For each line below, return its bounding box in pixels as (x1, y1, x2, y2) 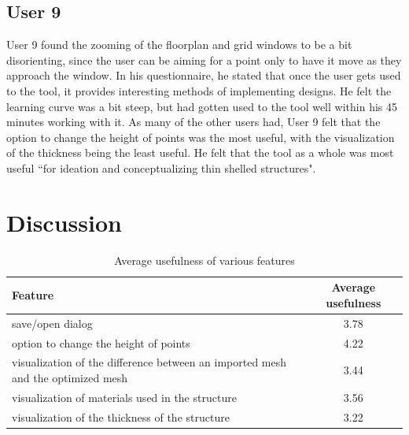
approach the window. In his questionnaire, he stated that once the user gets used (6, 67, 401, 84)
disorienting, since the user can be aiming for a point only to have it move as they (6, 51, 402, 68)
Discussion (6, 206, 122, 238)
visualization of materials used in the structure (12, 389, 237, 405)
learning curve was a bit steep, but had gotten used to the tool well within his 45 (6, 98, 397, 114)
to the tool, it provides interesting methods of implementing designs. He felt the (6, 82, 392, 99)
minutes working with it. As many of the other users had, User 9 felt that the (6, 113, 381, 130)
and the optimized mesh (12, 369, 128, 385)
